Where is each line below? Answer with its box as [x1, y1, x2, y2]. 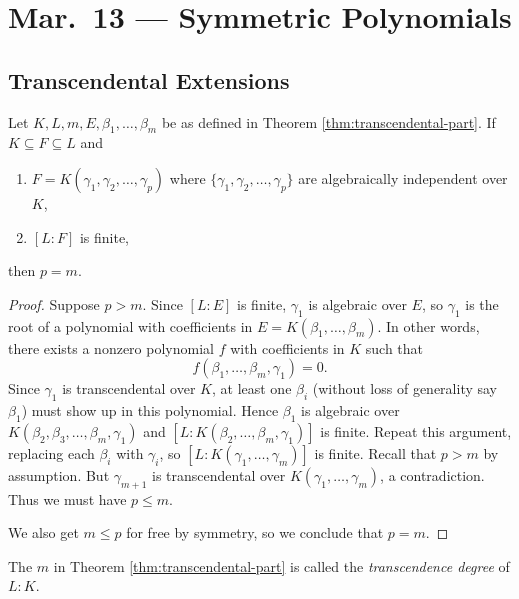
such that [365, 337, 424, 358]
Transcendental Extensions [8, 64, 290, 95]
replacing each [8, 442, 95, 463]
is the [465, 293, 499, 314]
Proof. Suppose [8, 293, 100, 314]
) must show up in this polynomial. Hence [21, 399, 279, 420]
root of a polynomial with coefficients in [8, 315, 253, 336]
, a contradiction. [380, 464, 485, 485]
